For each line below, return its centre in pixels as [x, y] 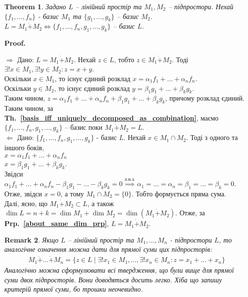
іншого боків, [24, 147]
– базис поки [84, 127]
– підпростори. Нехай [201, 6]
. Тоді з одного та [212, 137]
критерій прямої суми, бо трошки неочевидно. [74, 289]
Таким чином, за [29, 108]
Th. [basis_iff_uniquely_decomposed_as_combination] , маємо [112, 117]
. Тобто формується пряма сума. [179, 193]
